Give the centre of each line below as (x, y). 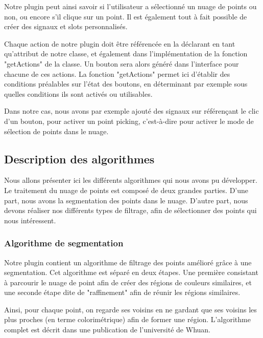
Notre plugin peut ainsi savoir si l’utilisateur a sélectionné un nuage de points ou (130, 6)
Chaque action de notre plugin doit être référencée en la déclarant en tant (120, 43)
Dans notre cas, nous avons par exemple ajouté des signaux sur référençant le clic (131, 111)
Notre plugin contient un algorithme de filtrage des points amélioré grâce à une (128, 262)
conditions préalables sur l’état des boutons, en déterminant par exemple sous (126, 84)
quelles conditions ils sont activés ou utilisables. (78, 93)
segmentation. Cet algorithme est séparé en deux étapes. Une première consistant (131, 272)
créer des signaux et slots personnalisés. (66, 26)
